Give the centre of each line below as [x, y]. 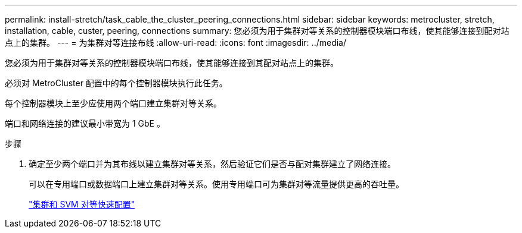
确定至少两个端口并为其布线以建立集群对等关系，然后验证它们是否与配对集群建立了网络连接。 [212, 164]
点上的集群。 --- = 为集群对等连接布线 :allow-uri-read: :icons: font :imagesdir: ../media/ [176, 42]
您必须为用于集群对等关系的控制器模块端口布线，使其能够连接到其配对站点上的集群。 [172, 63]
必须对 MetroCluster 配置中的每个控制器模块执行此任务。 [116, 83]
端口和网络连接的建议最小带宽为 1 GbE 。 [85, 123]
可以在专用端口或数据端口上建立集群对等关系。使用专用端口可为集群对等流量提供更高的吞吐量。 [216, 184]
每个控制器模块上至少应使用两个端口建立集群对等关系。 [113, 103]
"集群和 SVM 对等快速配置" [82, 204]
